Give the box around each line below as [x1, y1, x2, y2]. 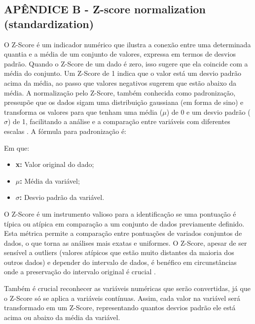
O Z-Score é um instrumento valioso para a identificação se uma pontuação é [4, 208, 236, 219]
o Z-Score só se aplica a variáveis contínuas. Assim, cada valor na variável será [4, 292, 240, 303]
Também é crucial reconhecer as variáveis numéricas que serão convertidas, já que [4, 283, 251, 293]
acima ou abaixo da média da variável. [4, 312, 120, 322]
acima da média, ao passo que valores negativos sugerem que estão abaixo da [4, 77, 237, 88]
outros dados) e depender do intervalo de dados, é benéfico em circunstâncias [4, 257, 237, 267]
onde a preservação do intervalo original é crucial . [4, 266, 156, 277]
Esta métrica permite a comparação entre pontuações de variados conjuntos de [4, 228, 242, 238]
